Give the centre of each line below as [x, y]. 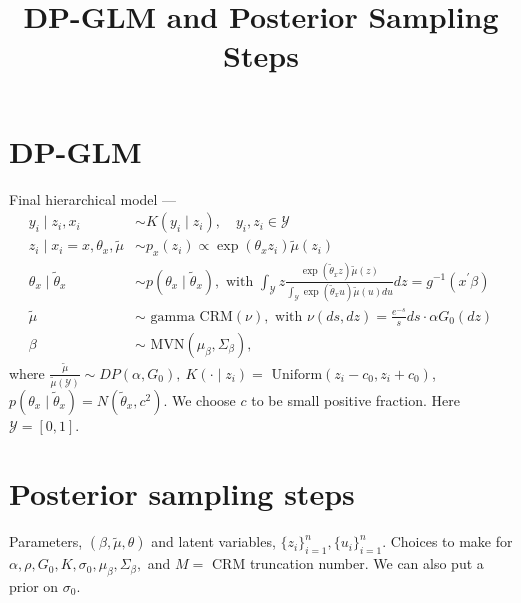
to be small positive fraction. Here [355, 399]
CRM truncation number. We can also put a [347, 563]
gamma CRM [191, 316]
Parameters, [46, 541]
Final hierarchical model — [93, 198]
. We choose [199, 399]
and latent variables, [213, 541]
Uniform [297, 374]
